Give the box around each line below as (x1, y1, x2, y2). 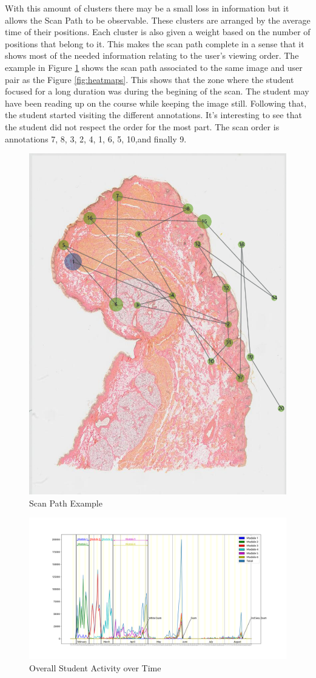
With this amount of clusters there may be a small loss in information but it (5, 2, 289, 14)
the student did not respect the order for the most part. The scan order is (5, 120, 280, 133)
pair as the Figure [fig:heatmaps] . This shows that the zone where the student (5, 73, 294, 85)
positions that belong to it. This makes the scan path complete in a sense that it (5, 37, 304, 50)
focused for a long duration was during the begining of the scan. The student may (5, 85, 309, 98)
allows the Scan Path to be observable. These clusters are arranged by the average (5, 13, 311, 26)
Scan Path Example (29, 496, 103, 509)
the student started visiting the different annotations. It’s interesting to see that (5, 108, 302, 121)
